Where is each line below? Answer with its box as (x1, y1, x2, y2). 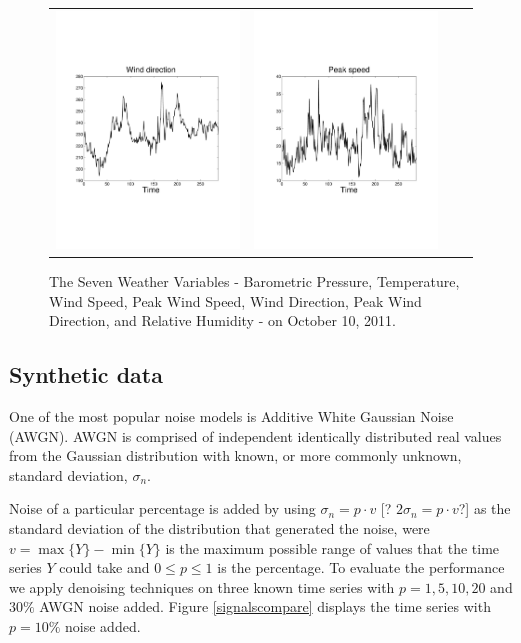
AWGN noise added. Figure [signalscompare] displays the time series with (39, 596, 491, 617)
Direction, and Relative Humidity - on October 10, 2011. (49, 310, 396, 331)
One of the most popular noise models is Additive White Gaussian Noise (9, 406, 454, 427)
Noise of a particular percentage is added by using (9, 498, 316, 519)
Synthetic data (9, 359, 163, 390)
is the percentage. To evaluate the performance (217, 557, 505, 578)
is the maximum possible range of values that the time (165, 537, 500, 558)
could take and (59, 557, 150, 578)
